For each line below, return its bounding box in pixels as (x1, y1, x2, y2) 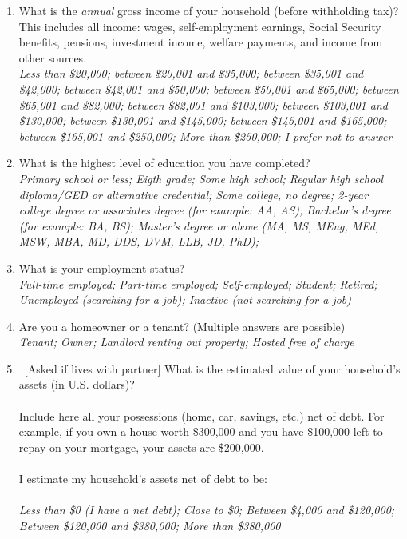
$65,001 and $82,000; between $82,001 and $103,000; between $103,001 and (18, 96, 388, 113)
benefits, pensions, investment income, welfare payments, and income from (18, 34, 383, 50)
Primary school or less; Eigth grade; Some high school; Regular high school (18, 170, 384, 186)
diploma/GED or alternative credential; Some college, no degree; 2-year (18, 186, 369, 202)
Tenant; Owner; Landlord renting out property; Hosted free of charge (18, 333, 354, 350)
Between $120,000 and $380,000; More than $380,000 (18, 517, 281, 533)
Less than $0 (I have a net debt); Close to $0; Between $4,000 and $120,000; (18, 501, 395, 518)
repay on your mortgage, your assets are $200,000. (18, 438, 264, 455)
